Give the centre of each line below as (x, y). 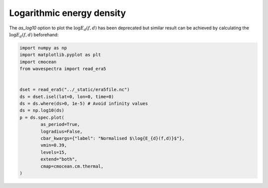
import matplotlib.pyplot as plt (60, 55)
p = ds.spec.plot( (42, 117)
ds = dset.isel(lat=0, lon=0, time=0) (67, 96)
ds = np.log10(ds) (42, 110)
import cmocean (38, 62)
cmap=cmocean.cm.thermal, (72, 166)
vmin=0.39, (54, 145)
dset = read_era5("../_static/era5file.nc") (75, 90)
